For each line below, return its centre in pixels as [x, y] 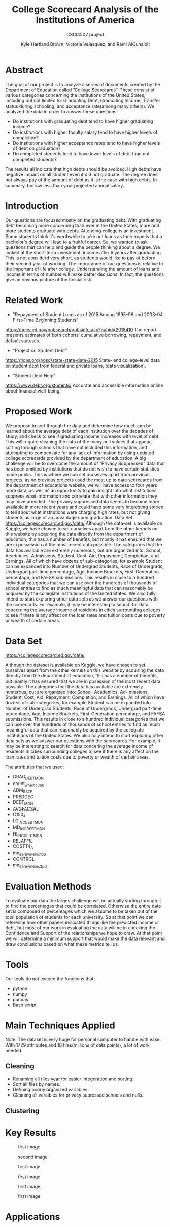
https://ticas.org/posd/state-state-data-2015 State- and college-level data [83, 360]
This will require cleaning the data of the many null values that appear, [79, 441]
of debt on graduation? [37, 148]
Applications [33, 1217]
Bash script [24, 1005]
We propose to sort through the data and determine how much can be [78, 425]
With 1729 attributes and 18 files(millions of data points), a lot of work [78, 1045]
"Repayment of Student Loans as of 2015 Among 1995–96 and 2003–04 [88, 314]
